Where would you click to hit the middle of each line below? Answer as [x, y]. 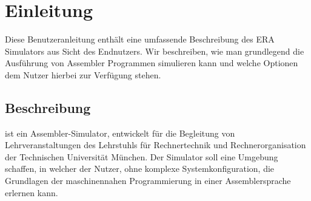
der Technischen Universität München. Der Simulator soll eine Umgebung [142, 156]
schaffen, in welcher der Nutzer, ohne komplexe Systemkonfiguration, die [140, 169]
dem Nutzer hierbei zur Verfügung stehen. [83, 74]
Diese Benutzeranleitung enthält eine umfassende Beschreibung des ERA [140, 39]
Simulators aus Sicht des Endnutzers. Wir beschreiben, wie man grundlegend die [155, 51]
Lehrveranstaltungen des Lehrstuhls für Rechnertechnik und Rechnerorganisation [155, 145]
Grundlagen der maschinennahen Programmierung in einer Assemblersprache [148, 181]
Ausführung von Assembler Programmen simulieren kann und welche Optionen [152, 63]
